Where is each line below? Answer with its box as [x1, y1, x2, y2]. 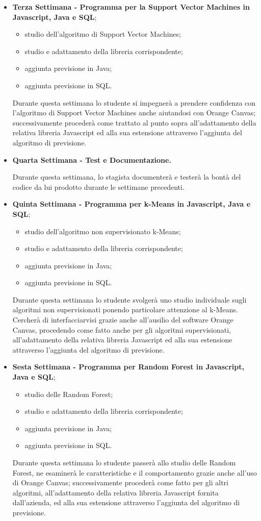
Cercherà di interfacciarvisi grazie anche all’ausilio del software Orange [12, 314, 233, 325]
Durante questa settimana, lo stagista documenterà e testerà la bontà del [12, 171, 241, 182]
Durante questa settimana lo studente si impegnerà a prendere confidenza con [12, 97, 256, 108]
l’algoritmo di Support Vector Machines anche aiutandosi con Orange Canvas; [12, 107, 256, 118]
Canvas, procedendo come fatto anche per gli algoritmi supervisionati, [12, 324, 231, 335]
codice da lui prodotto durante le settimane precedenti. [12, 181, 185, 192]
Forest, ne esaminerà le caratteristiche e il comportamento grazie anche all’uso [12, 467, 257, 478]
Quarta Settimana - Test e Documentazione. [12, 154, 171, 165]
